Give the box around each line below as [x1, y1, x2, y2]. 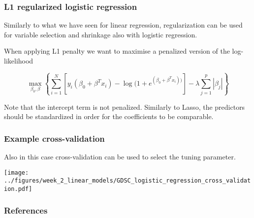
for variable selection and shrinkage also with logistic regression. [4, 29, 197, 39]
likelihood [4, 56, 33, 65]
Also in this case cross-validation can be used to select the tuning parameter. [4, 152, 236, 162]
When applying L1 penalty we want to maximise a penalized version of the [4, 46, 230, 56]
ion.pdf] [4, 186, 32, 193]
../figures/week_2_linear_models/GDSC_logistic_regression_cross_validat [4, 177, 251, 185]
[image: [4, 169, 29, 176]
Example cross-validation [4, 132, 105, 144]
